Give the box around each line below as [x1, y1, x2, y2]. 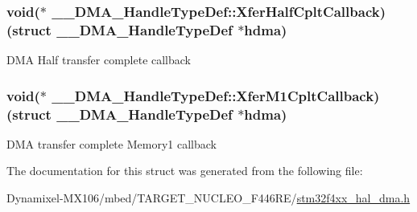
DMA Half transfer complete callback [6, 51, 192, 68]
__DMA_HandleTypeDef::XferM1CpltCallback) [52, 85, 380, 105]
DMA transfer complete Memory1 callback [6, 135, 217, 152]
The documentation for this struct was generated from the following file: [6, 162, 363, 179]
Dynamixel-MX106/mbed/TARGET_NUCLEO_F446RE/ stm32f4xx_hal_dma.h [6, 190, 411, 206]
